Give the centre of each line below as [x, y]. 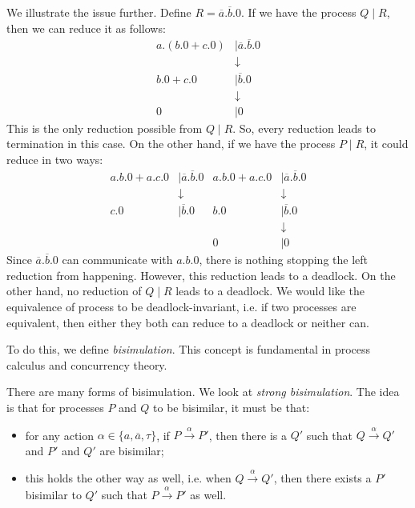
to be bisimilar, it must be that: [232, 407]
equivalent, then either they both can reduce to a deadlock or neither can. [188, 322]
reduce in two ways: [55, 159]
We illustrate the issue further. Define [99, 12]
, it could [386, 144]
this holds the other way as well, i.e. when [128, 478]
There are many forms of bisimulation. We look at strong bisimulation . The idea [203, 392]
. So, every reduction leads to [304, 128]
